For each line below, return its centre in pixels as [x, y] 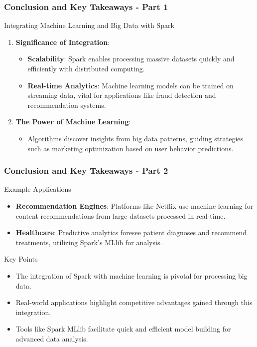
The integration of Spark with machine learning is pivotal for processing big [131, 275]
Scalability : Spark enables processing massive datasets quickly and [131, 59]
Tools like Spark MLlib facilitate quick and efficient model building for [123, 329]
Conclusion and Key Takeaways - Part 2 [86, 171]
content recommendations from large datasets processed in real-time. [121, 215]
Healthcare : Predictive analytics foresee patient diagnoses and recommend [131, 232]
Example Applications [38, 189]
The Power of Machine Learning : [73, 122]
